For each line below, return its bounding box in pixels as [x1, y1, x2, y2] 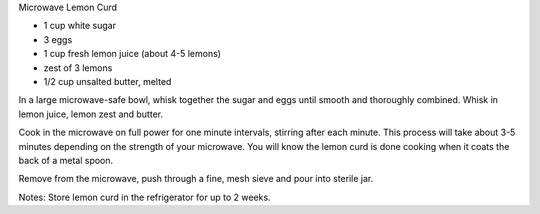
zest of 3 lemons [43, 61, 113, 74]
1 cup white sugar [43, 20, 117, 32]
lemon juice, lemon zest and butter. [18, 108, 164, 120]
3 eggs [43, 33, 73, 45]
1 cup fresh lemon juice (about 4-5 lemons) [43, 48, 222, 60]
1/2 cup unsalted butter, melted [43, 75, 172, 87]
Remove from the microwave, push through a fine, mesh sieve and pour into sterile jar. [18, 173, 374, 185]
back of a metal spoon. [18, 154, 114, 166]
